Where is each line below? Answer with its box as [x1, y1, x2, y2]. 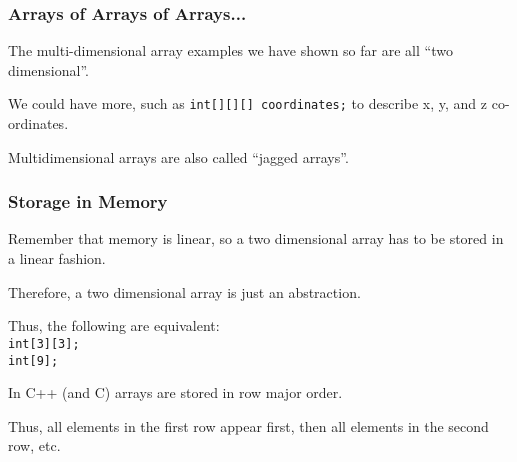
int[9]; [8, 353, 59, 368]
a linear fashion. [8, 248, 106, 269]
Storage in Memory [8, 189, 168, 214]
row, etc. [8, 435, 61, 456]
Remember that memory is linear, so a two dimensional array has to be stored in [8, 228, 504, 249]
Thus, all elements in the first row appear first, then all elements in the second [8, 415, 489, 436]
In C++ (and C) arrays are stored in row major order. [8, 382, 343, 403]
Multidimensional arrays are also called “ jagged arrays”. [8, 146, 349, 167]
